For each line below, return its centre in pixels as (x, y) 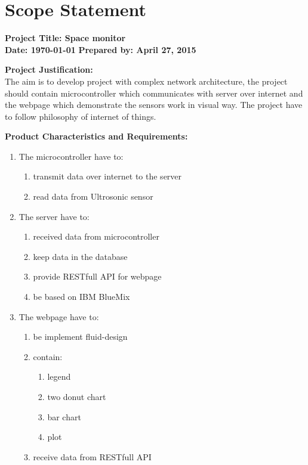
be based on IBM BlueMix (81, 297)
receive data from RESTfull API (92, 456)
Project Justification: (49, 69)
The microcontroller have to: (71, 156)
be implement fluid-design (80, 337)
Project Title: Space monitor (65, 38)
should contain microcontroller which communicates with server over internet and (154, 93)
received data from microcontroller (96, 236)
